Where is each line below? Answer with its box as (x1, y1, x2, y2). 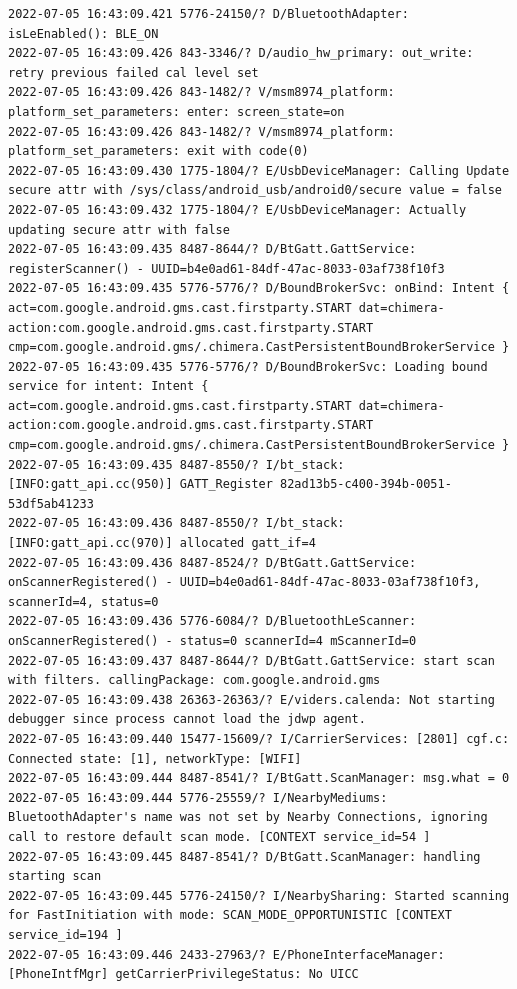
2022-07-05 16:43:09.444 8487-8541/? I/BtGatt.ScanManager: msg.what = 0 (8, 771, 510, 786)
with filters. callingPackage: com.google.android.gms (8, 673, 381, 688)
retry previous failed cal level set (8, 65, 259, 80)
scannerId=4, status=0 (8, 594, 159, 609)
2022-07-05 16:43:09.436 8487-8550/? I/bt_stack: (8, 516, 345, 531)
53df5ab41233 (8, 496, 94, 511)
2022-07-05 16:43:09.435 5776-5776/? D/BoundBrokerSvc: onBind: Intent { (8, 281, 510, 296)
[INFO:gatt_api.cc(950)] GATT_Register (8, 477, 273, 492)
